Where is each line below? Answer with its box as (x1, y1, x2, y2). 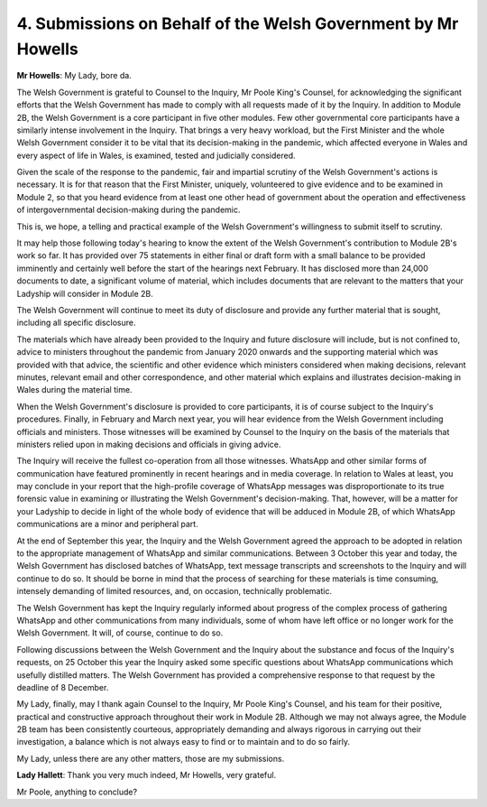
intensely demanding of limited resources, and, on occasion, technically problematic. (16, 586, 333, 597)
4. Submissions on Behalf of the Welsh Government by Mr (16, 14, 459, 33)
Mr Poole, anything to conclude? (16, 786, 138, 797)
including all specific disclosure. (16, 317, 136, 329)
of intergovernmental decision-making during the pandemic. (16, 204, 241, 216)
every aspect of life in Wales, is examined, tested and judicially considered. (16, 150, 297, 161)
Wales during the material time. (16, 385, 133, 395)
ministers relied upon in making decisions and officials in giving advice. (16, 439, 281, 450)
